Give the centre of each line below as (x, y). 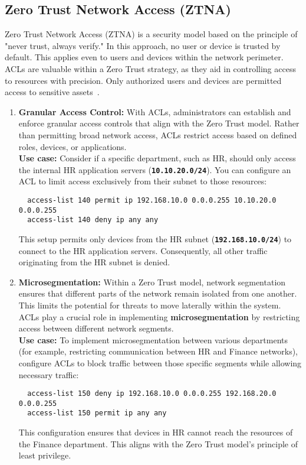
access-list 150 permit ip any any (97, 413)
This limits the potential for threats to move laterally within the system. (150, 305)
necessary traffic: (49, 374)
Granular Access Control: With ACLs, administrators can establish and (155, 111)
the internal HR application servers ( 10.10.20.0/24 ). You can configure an (155, 169)
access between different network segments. (96, 328)
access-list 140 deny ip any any (93, 220)
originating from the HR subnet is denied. (94, 262)
